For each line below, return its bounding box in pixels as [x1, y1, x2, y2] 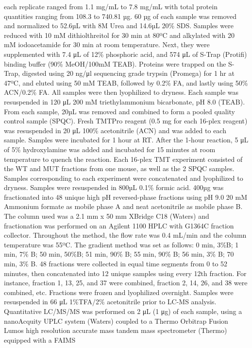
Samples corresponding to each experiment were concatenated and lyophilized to [4, 173, 243, 183]
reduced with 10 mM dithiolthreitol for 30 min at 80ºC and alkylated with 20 [4, 30, 235, 40]
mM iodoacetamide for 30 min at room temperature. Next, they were [4, 39, 210, 50]
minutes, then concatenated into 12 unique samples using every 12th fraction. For [4, 268, 247, 278]
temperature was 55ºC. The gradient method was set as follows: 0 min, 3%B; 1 [4, 239, 239, 249]
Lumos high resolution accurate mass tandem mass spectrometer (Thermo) [4, 325, 227, 335]
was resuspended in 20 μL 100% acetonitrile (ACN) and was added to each [4, 125, 226, 135]
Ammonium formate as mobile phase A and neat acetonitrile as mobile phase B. [4, 201, 243, 211]
